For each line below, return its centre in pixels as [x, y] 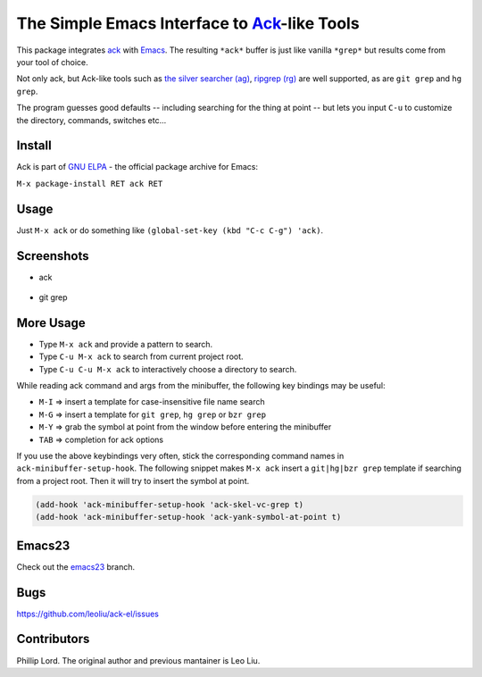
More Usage [51, 323]
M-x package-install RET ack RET [90, 184]
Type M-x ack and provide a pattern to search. [126, 344]
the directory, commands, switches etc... [91, 120]
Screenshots [53, 256]
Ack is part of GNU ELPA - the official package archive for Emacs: [137, 167]
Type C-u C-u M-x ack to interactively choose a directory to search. [168, 369]
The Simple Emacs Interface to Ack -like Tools [188, 23]
